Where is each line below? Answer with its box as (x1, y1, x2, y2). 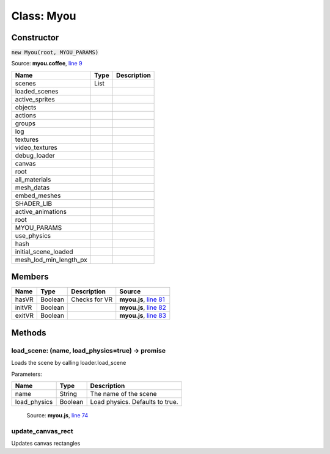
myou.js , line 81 (119, 295, 165, 304)
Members (11, 272, 49, 282)
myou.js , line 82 (119, 303, 166, 312)
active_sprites (15, 95, 55, 103)
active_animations (15, 207, 67, 216)
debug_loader (15, 151, 55, 159)
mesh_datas (15, 183, 50, 192)
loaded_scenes (15, 87, 59, 95)
